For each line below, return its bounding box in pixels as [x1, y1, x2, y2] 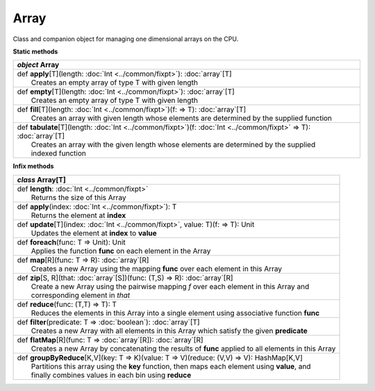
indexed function [31, 149, 86, 158]
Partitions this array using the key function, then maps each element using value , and [31, 361, 311, 371]
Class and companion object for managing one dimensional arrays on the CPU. [12, 35, 239, 43]
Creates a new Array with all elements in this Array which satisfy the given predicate [31, 326, 308, 335]
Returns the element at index [31, 210, 126, 220]
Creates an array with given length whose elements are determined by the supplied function [31, 113, 333, 123]
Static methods [12, 47, 58, 56]
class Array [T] [17, 174, 66, 184]
